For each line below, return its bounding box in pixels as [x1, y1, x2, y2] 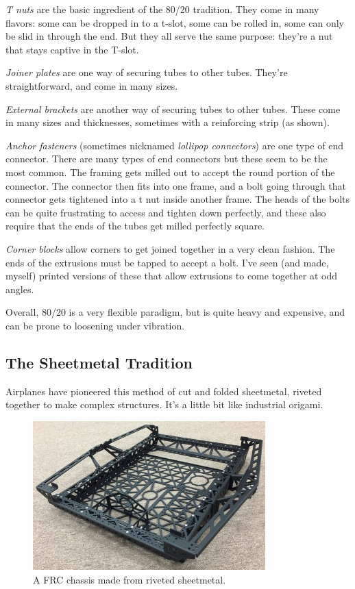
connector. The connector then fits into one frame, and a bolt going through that [5, 178, 346, 192]
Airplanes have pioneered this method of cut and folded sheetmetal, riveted [5, 384, 322, 398]
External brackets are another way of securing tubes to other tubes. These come [5, 101, 341, 116]
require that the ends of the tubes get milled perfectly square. [5, 218, 265, 233]
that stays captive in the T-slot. [5, 42, 139, 56]
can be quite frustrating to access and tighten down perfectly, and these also [5, 205, 326, 219]
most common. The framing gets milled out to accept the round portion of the [5, 164, 335, 179]
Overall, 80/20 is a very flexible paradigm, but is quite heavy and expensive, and [5, 305, 345, 319]
